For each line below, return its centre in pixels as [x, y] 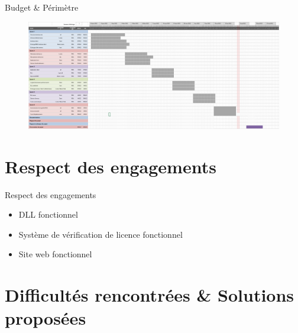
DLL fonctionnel [48, 214]
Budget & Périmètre [42, 7]
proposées [46, 318]
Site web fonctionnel [55, 254]
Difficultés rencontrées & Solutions [150, 295]
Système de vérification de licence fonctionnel [101, 234]
